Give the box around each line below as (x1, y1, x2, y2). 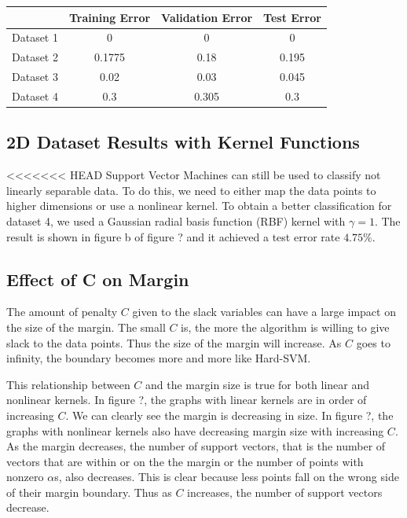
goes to (356, 334, 390, 351)
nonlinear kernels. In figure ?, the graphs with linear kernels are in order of (6, 391, 367, 408)
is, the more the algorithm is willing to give (181, 318, 390, 335)
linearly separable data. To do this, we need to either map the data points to (6, 182, 376, 198)
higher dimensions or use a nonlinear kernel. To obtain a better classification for (6, 197, 392, 214)
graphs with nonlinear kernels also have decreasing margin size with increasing (6, 422, 384, 439)
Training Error (68, 9, 151, 25)
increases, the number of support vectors (187, 483, 383, 500)
